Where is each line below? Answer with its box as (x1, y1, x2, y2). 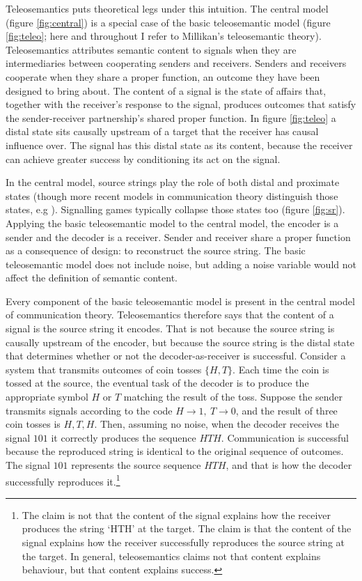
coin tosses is (6, 417, 61, 431)
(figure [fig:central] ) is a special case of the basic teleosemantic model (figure (6, 15, 331, 29)
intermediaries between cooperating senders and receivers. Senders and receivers (6, 56, 347, 70)
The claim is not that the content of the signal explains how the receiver (22, 507, 331, 522)
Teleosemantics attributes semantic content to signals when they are (6, 42, 297, 56)
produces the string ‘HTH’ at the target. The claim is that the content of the (22, 521, 352, 536)
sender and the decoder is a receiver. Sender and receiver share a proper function (6, 229, 351, 244)
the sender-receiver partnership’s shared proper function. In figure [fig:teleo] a (6, 110, 336, 125)
